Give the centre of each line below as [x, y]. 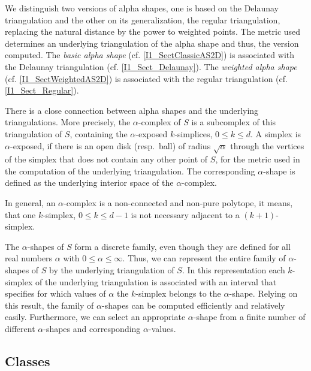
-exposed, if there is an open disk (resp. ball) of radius [110, 145]
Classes [28, 361]
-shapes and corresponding [92, 329]
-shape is [279, 171]
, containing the [99, 133]
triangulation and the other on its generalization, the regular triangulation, [143, 19]
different [20, 329]
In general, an [30, 203]
